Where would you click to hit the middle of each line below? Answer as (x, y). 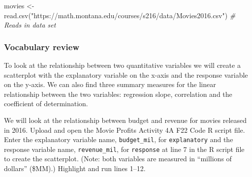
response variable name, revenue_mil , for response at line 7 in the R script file (124, 149)
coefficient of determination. (46, 103)
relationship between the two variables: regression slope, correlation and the (118, 94)
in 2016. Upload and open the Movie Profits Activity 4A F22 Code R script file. (125, 130)
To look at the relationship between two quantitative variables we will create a (122, 65)
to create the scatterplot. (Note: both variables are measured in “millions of (118, 159)
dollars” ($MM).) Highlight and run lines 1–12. (75, 168)
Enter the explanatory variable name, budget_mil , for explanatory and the (119, 139)
